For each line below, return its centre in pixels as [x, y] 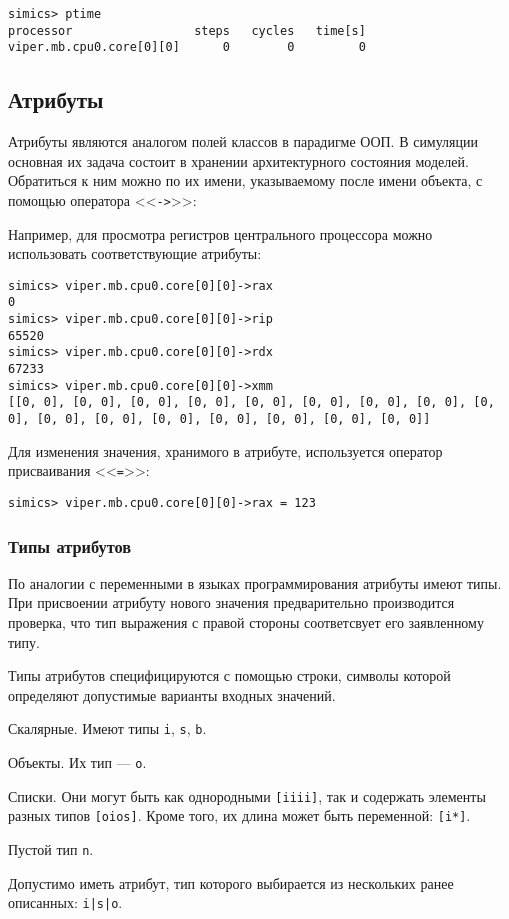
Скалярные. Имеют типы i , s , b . [107, 728]
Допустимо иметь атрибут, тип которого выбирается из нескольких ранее [231, 882]
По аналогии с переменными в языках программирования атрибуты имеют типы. [255, 582]
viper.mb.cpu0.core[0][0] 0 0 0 [187, 47]
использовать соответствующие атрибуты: [135, 253]
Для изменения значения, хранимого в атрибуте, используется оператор [225, 450]
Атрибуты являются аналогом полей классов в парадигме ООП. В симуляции [243, 141]
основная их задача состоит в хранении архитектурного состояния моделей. [238, 160]
